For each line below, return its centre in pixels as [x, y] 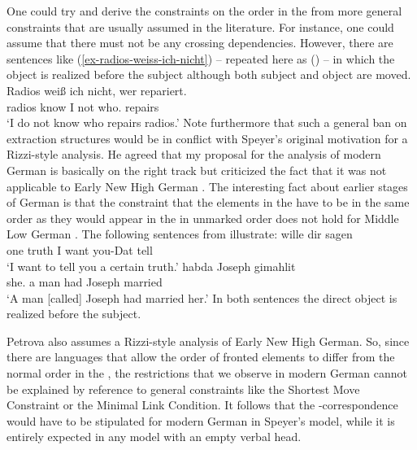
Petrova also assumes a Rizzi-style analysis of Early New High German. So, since [208, 341]
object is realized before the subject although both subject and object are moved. [209, 74]
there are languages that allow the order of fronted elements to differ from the [201, 357]
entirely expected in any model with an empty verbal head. [154, 437]
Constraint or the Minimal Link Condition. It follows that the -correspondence [202, 405]
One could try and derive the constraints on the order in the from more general [204, 11]
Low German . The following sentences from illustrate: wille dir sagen [180, 234]
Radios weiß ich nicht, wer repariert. [97, 90]
